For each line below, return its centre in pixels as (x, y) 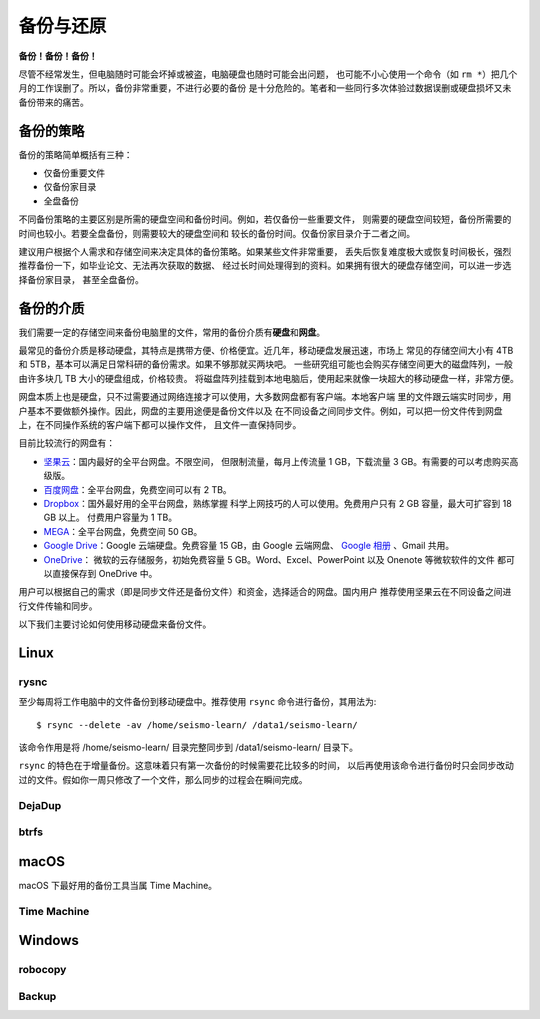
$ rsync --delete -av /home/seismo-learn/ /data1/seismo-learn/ (197, 724)
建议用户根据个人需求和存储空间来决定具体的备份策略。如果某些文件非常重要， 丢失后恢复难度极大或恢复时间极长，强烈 (265, 251)
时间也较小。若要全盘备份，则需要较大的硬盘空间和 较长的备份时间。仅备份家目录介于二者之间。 (216, 233)
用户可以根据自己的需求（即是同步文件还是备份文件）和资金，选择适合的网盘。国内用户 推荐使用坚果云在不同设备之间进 (265, 592)
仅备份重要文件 (74, 173)
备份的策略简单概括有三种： (75, 154)
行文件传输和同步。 (58, 606)
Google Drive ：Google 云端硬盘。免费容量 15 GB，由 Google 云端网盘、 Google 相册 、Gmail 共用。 (249, 546)
